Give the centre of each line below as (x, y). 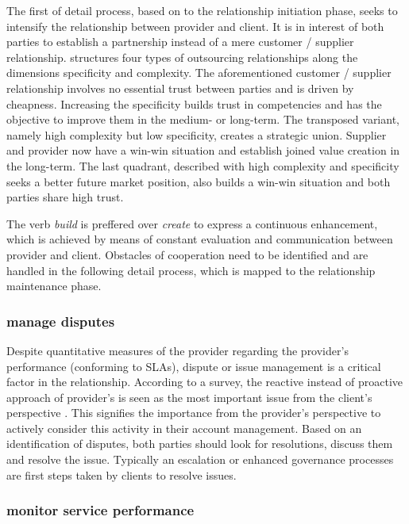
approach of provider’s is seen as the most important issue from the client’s (189, 397)
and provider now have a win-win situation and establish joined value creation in (203, 150)
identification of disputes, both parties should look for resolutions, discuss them (200, 444)
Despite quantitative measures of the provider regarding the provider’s (177, 350)
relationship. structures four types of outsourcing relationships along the (182, 57)
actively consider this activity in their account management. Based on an (184, 428)
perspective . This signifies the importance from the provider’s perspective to (194, 413)
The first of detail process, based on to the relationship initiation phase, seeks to (202, 10)
